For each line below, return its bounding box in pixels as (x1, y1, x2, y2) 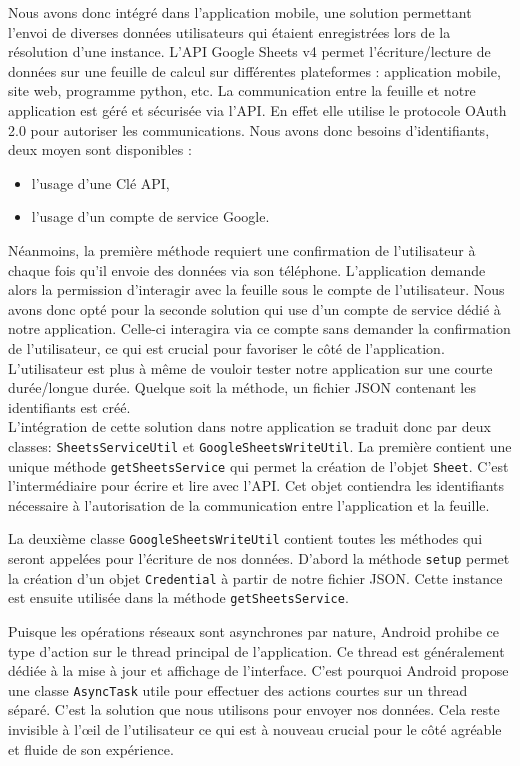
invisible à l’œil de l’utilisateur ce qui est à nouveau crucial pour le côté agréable (8, 719, 502, 740)
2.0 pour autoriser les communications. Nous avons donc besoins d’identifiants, (8, 119, 490, 140)
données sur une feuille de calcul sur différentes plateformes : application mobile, (8, 60, 501, 81)
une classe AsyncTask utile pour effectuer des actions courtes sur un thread (8, 679, 468, 700)
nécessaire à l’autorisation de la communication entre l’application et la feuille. (8, 494, 490, 515)
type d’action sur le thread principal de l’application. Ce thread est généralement (8, 640, 505, 661)
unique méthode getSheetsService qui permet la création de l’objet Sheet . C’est (8, 455, 509, 476)
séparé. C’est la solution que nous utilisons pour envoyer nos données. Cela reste (8, 699, 500, 720)
